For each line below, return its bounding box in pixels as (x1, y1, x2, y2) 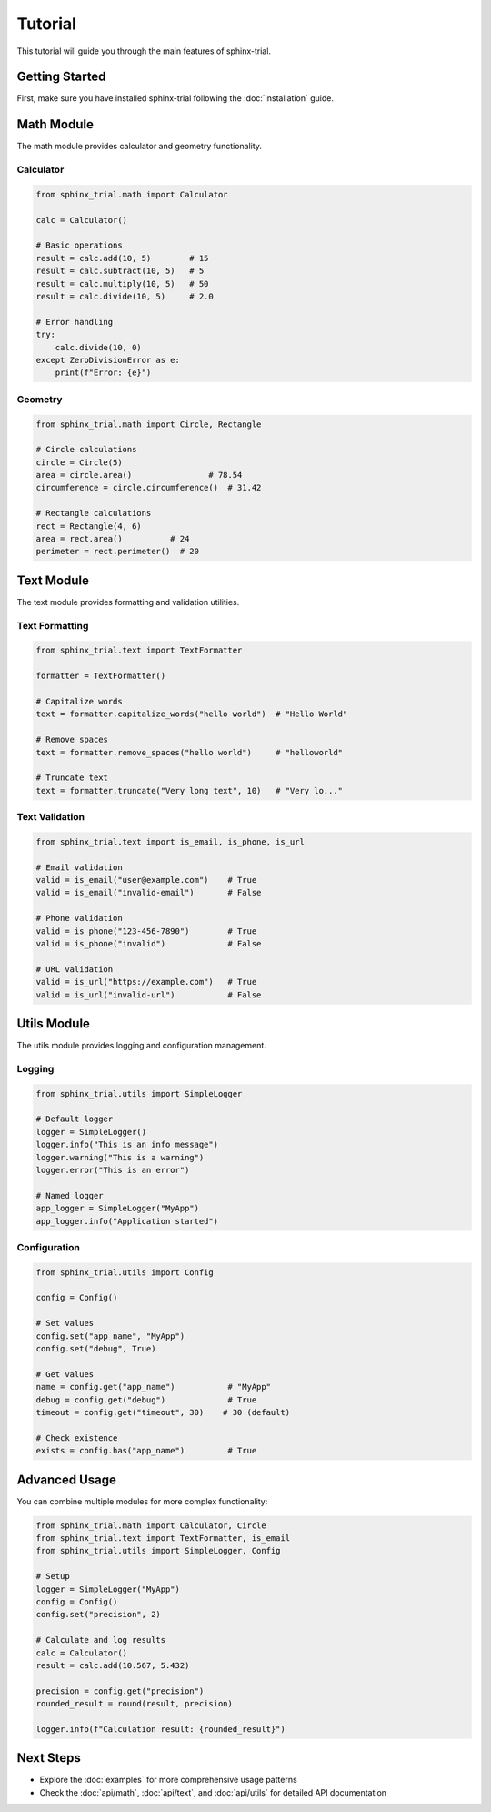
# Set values (35, 1318, 95, 1329)
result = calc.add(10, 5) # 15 (35, 253, 209, 263)
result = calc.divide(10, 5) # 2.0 (35, 291, 214, 302)
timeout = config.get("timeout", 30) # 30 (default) (35, 1407, 291, 1417)
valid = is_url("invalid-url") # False (35, 989, 262, 1000)
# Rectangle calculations (35, 508, 152, 519)
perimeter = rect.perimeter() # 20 (35, 546, 200, 557)
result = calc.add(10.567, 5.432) (35, 1660, 190, 1670)
